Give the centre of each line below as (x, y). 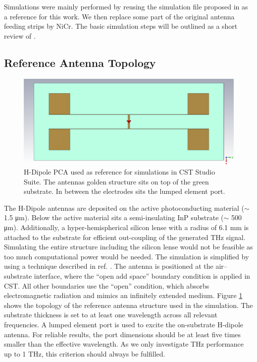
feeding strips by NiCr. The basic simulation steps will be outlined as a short (121, 26)
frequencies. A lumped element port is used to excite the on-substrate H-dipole (124, 324)
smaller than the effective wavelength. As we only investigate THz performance (124, 344)
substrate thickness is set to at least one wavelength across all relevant (111, 315)
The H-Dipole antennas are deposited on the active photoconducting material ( (124, 208)
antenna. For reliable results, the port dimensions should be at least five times (123, 334)
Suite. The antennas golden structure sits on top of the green (116, 181)
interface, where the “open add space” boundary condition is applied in (142, 276)
